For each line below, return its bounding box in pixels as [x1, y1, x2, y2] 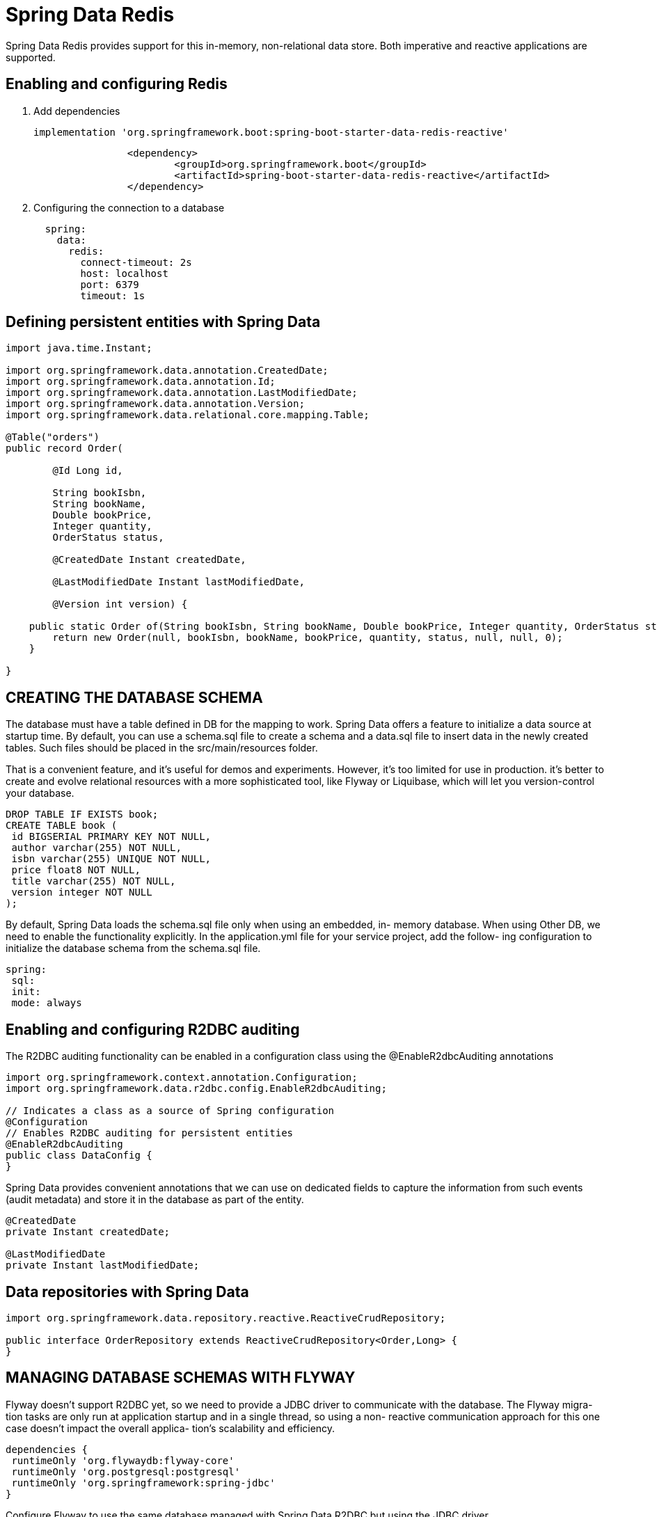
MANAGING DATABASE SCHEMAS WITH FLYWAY [6, 1369, 356, 1387]
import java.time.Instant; [6, 342, 152, 354]
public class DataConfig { [6, 1150, 152, 1161]
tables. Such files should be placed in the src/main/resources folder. [6, 742, 318, 754]
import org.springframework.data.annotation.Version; [6, 398, 305, 410]
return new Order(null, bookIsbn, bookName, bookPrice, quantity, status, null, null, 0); [52, 632, 563, 644]
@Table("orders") [6, 431, 100, 443]
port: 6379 [80, 278, 139, 290]
